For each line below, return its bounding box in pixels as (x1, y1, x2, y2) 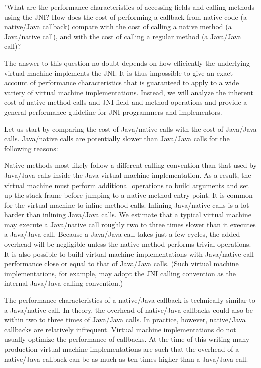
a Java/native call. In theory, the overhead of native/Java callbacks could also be (4, 304, 253, 315)
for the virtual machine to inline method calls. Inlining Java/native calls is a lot (4, 199, 249, 210)
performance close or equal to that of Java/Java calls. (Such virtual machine (4, 258, 239, 269)
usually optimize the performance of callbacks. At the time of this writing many (4, 334, 250, 344)
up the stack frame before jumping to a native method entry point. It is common (4, 190, 253, 200)
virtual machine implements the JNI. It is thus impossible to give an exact (4, 67, 233, 78)
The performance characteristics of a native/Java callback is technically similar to (4, 295, 255, 305)
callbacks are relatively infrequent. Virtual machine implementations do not (4, 324, 236, 334)
